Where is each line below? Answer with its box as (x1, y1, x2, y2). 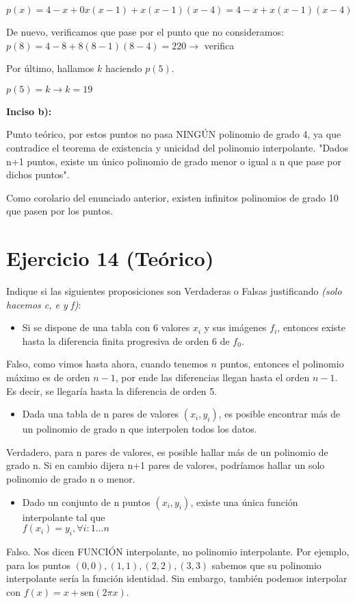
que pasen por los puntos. (6, 204, 114, 218)
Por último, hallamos (6, 61, 94, 75)
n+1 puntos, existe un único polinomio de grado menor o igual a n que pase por (6, 154, 341, 168)
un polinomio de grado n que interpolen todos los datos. (22, 422, 257, 436)
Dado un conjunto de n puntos (22, 494, 150, 509)
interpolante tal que (22, 509, 105, 524)
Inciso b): (6, 104, 52, 118)
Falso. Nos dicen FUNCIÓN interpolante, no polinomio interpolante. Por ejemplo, (6, 544, 350, 558)
